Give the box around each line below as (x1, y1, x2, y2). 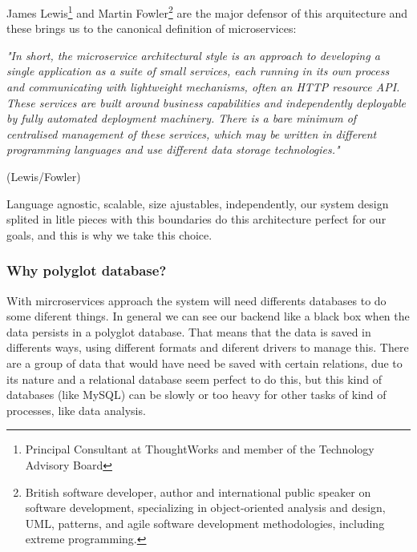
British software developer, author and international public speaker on (25, 483, 371, 500)
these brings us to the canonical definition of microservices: (6, 20, 297, 37)
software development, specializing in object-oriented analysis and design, (25, 499, 386, 516)
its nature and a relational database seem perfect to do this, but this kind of (6, 370, 382, 387)
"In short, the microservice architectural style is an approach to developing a (6, 46, 380, 63)
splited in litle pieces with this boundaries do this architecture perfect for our (6, 211, 387, 228)
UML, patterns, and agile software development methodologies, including (25, 514, 385, 531)
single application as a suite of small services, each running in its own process (6, 62, 390, 79)
